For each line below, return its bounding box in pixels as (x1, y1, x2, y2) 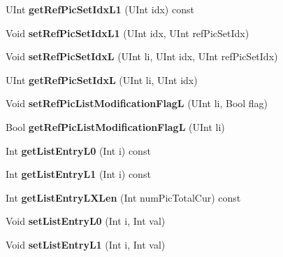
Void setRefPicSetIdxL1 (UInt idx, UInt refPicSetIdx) (6, 25, 249, 40)
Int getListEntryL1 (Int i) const (6, 167, 151, 181)
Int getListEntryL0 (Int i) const (6, 143, 151, 158)
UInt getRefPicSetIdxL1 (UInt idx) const (6, 2, 194, 16)
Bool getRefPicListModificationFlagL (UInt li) (6, 119, 225, 134)
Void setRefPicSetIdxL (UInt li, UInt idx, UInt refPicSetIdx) (6, 49, 278, 64)
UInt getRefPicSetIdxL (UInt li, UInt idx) (6, 72, 198, 87)
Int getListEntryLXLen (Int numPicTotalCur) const (6, 190, 241, 204)
